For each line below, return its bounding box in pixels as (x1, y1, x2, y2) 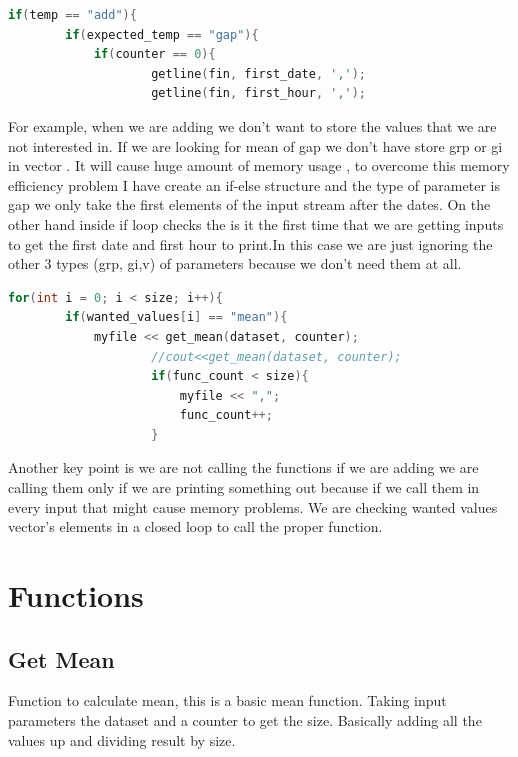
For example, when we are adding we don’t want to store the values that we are (8, 115, 497, 136)
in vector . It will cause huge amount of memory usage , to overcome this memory (8, 155, 510, 176)
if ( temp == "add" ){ (8, 8, 137, 22)
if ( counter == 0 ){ (93, 47, 216, 62)
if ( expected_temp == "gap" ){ (65, 27, 259, 42)
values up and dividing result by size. (8, 729, 236, 750)
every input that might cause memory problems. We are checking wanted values (8, 496, 498, 517)
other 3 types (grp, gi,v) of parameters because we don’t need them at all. (8, 253, 462, 274)
